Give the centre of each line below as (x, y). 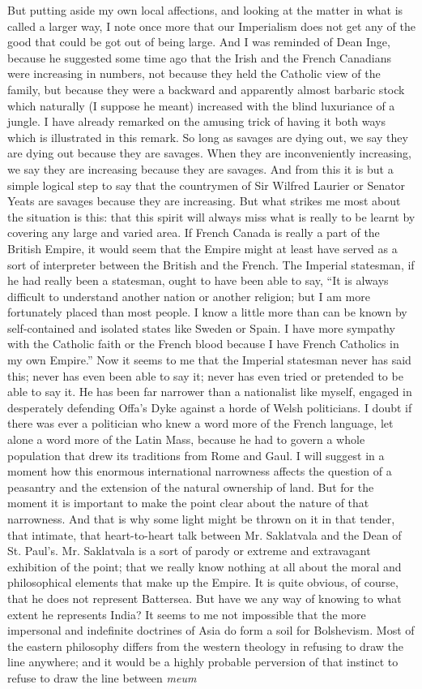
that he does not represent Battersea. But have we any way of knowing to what (205, 598)
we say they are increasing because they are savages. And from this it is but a (200, 168)
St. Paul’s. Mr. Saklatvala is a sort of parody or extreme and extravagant (189, 551)
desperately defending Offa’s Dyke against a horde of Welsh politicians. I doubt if (210, 407)
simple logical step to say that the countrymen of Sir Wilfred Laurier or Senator (207, 185)
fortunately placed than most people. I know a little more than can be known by (207, 312)
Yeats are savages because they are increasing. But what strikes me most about (204, 201)
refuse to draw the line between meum (102, 677)
